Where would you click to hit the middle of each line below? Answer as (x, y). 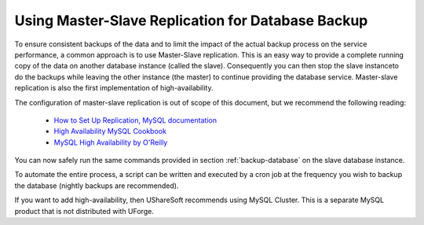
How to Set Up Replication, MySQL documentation (135, 120)
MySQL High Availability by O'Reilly (111, 142)
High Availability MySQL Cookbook (110, 131)
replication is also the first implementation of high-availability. (114, 88)
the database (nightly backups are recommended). (97, 186)
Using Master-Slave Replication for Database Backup (191, 20)
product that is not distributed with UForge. (84, 211)
